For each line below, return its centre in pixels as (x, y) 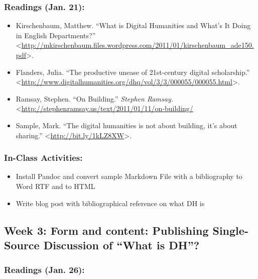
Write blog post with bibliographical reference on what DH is (110, 203)
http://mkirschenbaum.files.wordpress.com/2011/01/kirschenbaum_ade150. (138, 45)
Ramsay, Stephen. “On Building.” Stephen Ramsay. (95, 98)
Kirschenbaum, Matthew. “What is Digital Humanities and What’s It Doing (133, 25)
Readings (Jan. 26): (44, 270)
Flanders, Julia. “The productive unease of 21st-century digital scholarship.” (133, 72)
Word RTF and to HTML (55, 186)
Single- (230, 230)
